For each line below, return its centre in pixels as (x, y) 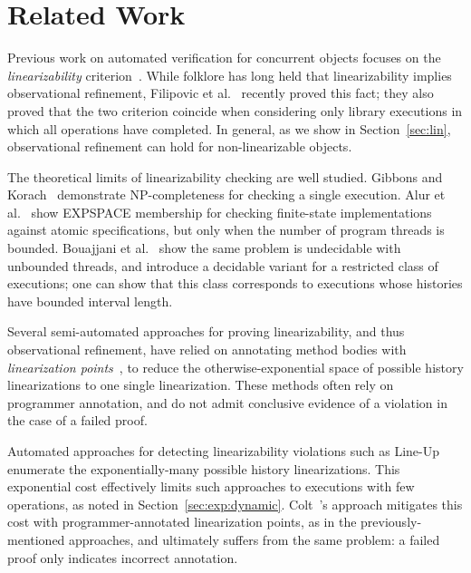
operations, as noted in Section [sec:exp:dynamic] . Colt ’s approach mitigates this (235, 504)
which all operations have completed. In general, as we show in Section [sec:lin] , (229, 128)
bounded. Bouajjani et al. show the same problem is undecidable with (204, 248)
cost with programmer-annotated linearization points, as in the (182, 522)
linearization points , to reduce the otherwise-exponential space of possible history (235, 367)
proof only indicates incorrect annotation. (123, 557)
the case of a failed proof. (77, 420)
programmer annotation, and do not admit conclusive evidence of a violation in (227, 402)
